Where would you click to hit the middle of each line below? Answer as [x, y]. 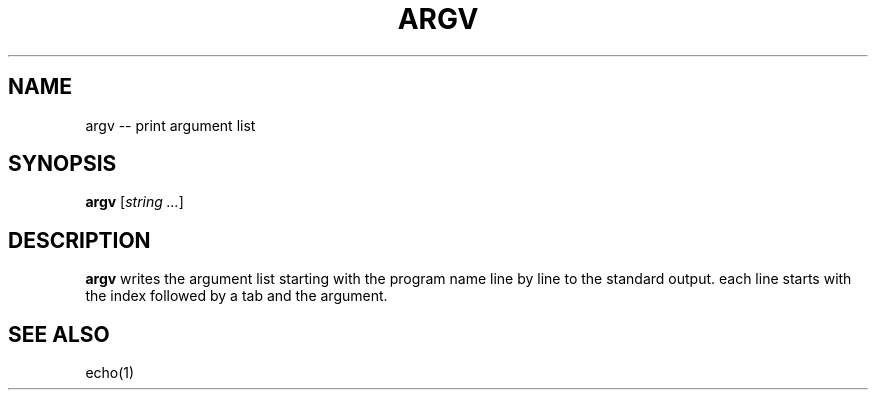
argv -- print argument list [170, 125]
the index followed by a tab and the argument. [236, 296]
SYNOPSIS [62, 164]
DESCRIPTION [79, 240]
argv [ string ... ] [134, 202]
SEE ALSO [59, 334]
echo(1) [110, 373]
